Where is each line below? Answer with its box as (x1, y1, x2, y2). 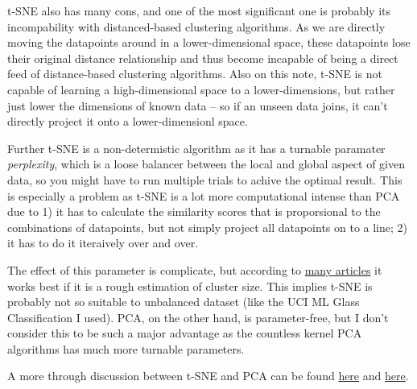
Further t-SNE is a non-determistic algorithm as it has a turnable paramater (7, 139, 386, 156)
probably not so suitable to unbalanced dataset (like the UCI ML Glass (7, 293, 360, 310)
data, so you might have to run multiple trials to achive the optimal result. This (7, 171, 403, 188)
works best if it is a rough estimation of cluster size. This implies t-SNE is (7, 277, 373, 294)
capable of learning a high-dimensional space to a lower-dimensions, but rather (7, 81, 395, 97)
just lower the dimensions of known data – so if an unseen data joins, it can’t (7, 97, 388, 114)
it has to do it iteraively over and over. (7, 234, 199, 251)
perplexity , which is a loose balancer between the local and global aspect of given (7, 155, 406, 172)
